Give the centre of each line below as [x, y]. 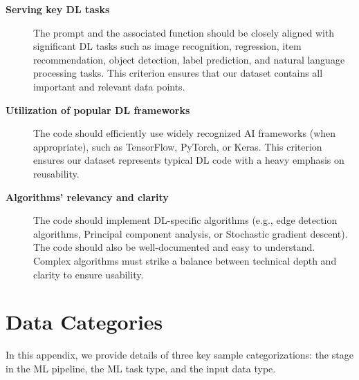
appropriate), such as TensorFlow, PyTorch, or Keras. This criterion [178, 146]
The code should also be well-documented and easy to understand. [174, 247]
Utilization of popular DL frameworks [98, 110]
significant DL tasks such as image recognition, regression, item [167, 46]
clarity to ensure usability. [89, 274]
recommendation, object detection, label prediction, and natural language [189, 59]
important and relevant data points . [109, 86]
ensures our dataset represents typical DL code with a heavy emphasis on [189, 160]
